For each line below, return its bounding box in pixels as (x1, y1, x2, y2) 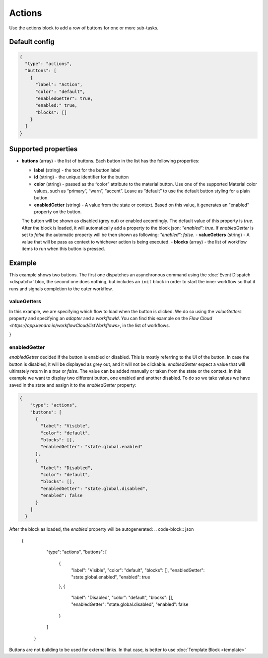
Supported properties (9, 145, 78, 154)
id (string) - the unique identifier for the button (34, 174, 129, 180)
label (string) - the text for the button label (34, 167, 121, 173)
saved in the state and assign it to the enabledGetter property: (9, 382, 136, 388)
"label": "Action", (35, 82, 83, 87)
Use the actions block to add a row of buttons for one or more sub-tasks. (9, 25, 159, 31)
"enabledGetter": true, (35, 95, 93, 101)
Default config (9, 38, 55, 46)
